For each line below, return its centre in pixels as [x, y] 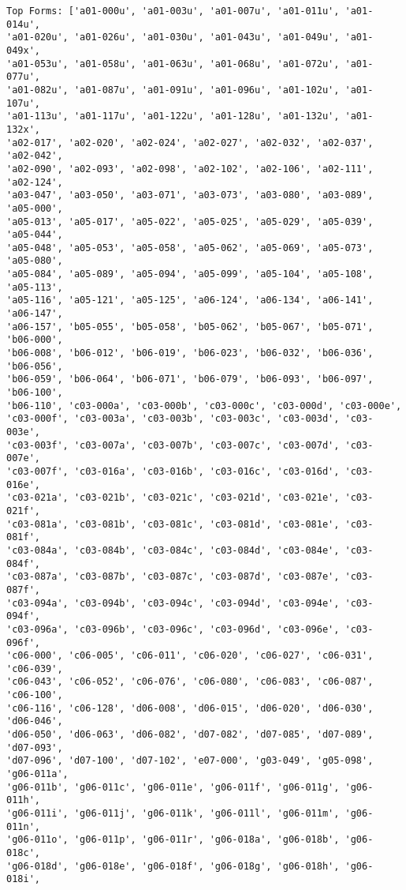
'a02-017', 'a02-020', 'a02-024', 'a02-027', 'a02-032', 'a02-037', [190, 143]
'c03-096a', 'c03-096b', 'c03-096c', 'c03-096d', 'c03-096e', [173, 629]
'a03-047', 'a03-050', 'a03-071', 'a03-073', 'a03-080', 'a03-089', [190, 195]
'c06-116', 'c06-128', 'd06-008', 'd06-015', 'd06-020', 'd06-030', [190, 708]
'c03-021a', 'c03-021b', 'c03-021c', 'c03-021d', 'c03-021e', [173, 498]
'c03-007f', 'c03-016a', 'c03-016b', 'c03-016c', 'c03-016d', [173, 471]
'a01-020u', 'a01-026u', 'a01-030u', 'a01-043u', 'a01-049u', [173, 38]
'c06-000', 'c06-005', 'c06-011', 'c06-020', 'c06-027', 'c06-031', [190, 656]
